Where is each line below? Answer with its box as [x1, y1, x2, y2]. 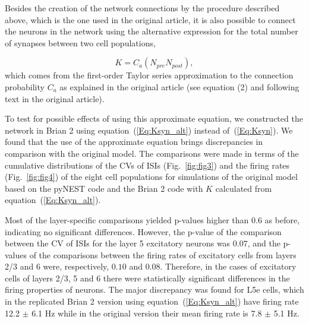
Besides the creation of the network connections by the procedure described [5, 2, 280, 14]
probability [5, 80, 45, 93]
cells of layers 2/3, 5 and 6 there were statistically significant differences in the [5, 271, 290, 284]
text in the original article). [5, 92, 105, 104]
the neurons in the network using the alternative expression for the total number [5, 25, 298, 37]
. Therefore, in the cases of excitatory [160, 260, 297, 273]
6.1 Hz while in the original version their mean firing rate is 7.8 [31, 306, 262, 319]
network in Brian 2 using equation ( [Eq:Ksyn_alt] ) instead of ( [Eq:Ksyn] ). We [5, 123, 293, 136]
